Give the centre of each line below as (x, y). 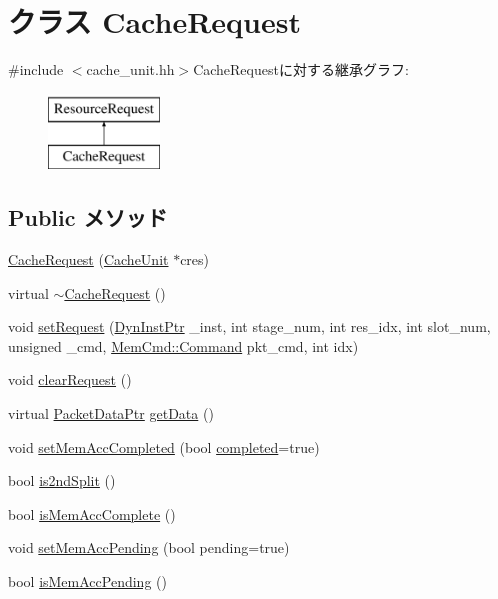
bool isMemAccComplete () (92, 513)
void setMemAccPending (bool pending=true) (149, 547)
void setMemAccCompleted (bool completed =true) (164, 446)
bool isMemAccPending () (87, 581)
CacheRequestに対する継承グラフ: (301, 69)
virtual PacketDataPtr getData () (111, 413)
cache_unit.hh (130, 69)
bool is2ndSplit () (62, 480)
